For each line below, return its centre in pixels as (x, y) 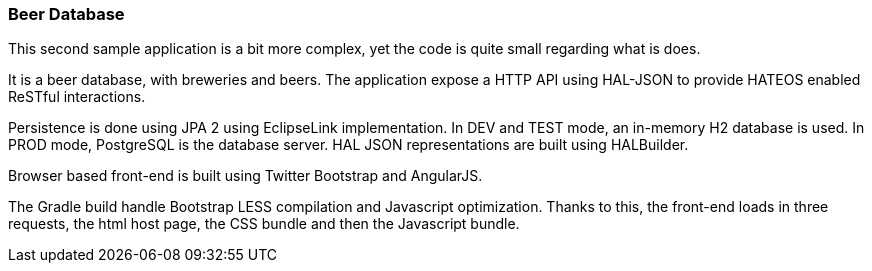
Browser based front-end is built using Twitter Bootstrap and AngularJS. (245, 176)
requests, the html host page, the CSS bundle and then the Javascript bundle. (264, 224)
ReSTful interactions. (77, 97)
